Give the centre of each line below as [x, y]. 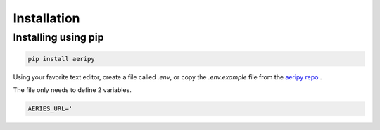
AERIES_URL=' [50, 109]
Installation [46, 18]
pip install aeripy [61, 59]
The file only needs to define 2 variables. [72, 90]
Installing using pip [58, 37]
